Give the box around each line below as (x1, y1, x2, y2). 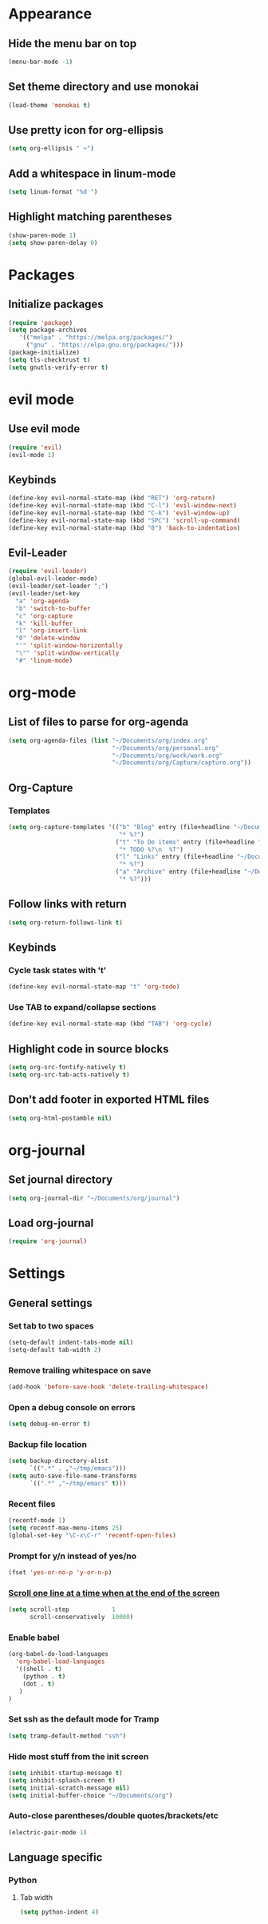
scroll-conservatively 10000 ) (29, 1613, 134, 1621)
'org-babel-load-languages (15, 1657, 105, 1665)
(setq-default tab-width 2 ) (8, 1345, 102, 1353)
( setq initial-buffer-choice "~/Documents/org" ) (8, 1791, 173, 1799)
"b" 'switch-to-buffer (15, 604, 91, 612)
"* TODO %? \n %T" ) (118, 845, 183, 853)
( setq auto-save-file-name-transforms (8, 1472, 137, 1481)
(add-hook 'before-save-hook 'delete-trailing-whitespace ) (8, 1383, 209, 1391)
